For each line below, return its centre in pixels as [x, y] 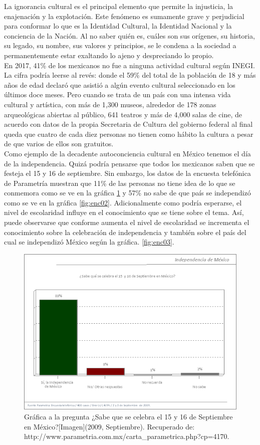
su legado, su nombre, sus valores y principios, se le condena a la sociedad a [120, 45]
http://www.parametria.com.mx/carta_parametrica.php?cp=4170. [127, 436]
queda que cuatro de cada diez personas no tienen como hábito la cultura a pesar [129, 134]
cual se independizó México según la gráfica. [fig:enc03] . [89, 242]
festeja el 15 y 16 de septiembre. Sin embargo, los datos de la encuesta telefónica [127, 173]
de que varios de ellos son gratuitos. [59, 144]
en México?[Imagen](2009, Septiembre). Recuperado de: [109, 426]
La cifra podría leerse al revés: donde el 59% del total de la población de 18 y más [130, 75]
